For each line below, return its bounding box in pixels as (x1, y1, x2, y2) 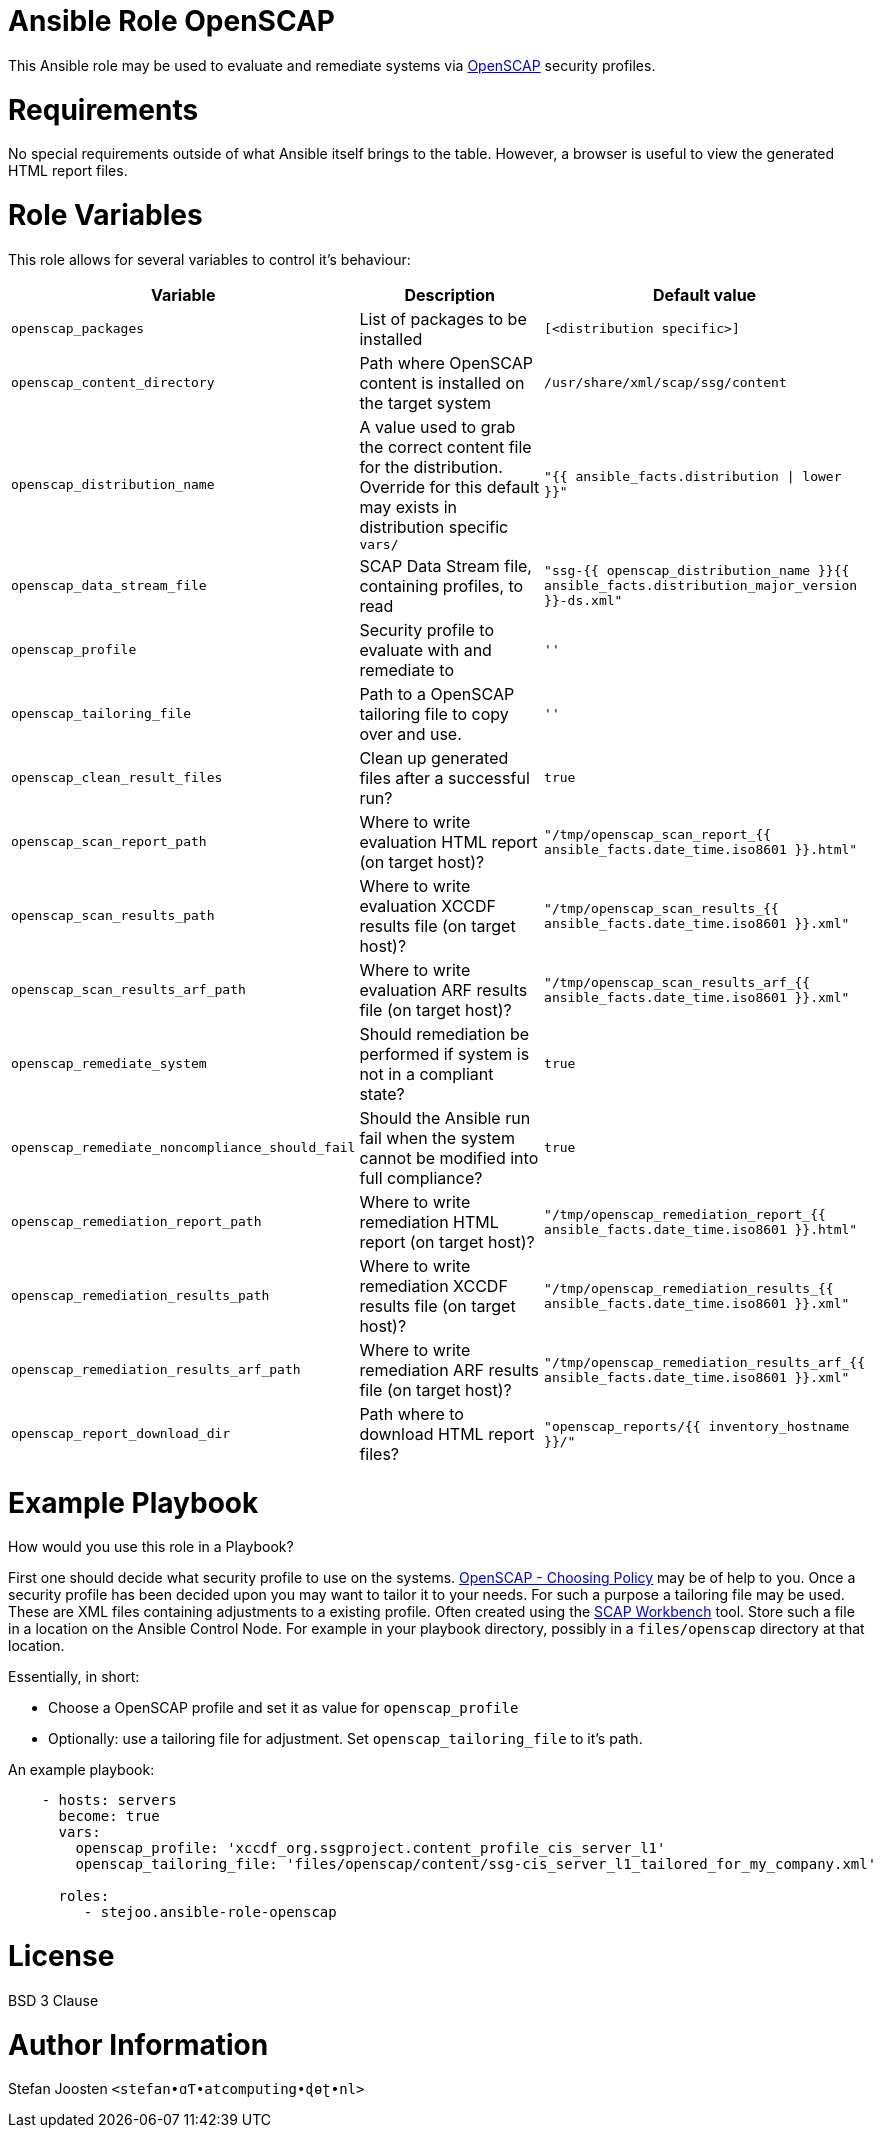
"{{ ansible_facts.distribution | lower (544, 469, 842, 485)
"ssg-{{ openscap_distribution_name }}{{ (544, 563, 850, 579)
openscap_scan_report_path (11, 834, 207, 850)
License (8, 1939, 115, 1973)
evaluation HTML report (359, 831, 538, 852)
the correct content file (359, 436, 532, 457)
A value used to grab (359, 416, 516, 437)
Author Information (8, 2027, 269, 2062)
